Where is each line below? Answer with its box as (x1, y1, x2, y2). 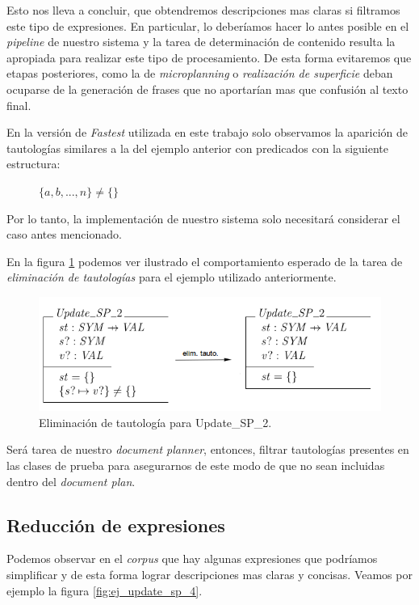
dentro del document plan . (6, 472, 136, 489)
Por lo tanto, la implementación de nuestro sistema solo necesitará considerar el (6, 209, 400, 226)
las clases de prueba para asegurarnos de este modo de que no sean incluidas (6, 457, 385, 474)
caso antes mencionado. (6, 226, 122, 243)
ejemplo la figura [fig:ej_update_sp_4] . (6, 582, 203, 599)
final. (6, 96, 31, 113)
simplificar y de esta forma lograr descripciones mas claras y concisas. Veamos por (6, 566, 413, 582)
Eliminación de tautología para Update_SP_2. (39, 413, 272, 430)
